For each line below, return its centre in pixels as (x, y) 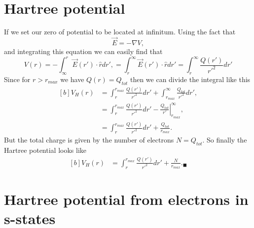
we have (72, 79)
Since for (17, 79)
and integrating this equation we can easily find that (83, 51)
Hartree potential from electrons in (126, 199)
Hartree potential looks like (45, 150)
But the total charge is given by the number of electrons (89, 140)
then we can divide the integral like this (190, 79)
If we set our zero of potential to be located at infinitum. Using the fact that (120, 32)
